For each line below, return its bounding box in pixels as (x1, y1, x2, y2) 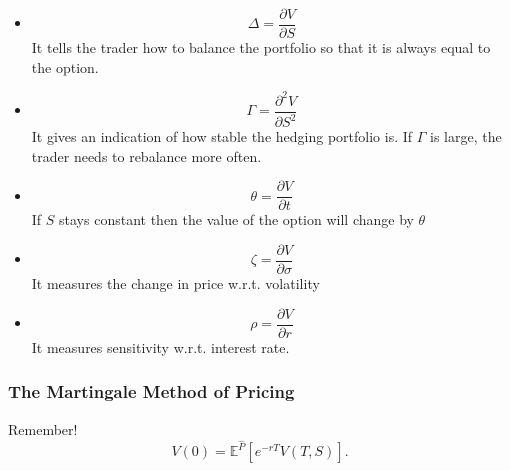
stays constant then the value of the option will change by (59, 209, 414, 230)
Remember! (8, 418, 78, 439)
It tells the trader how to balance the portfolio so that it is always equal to (31, 37, 491, 58)
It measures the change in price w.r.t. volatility (31, 273, 320, 294)
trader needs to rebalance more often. (31, 145, 262, 166)
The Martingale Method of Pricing (8, 379, 295, 404)
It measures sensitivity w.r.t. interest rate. (31, 336, 290, 357)
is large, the (429, 126, 502, 147)
